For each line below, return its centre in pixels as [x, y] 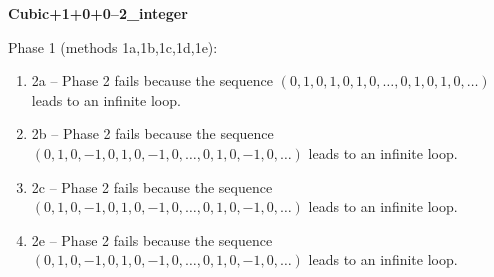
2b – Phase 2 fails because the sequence [152, 133]
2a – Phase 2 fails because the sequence [152, 80]
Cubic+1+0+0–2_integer [98, 13]
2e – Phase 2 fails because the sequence [152, 239]
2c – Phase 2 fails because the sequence [152, 186]
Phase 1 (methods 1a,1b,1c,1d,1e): [113, 46]
